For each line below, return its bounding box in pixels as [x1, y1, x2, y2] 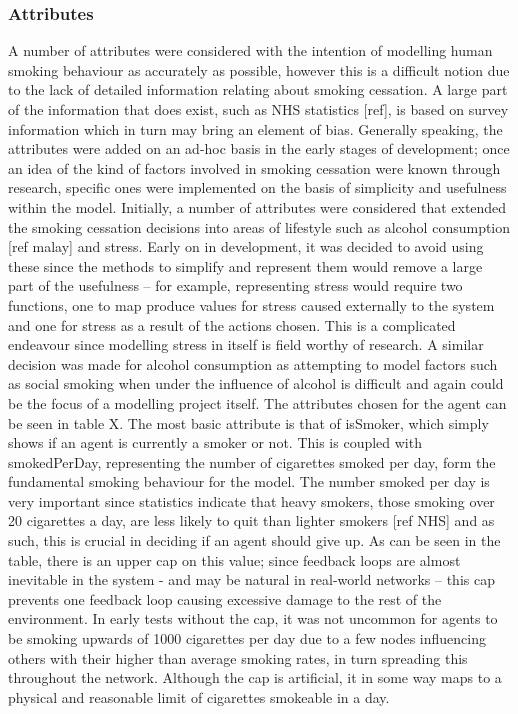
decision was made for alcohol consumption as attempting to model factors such [8, 353, 498, 374]
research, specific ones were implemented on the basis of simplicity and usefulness [8, 177, 507, 198]
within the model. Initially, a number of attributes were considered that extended [8, 196, 507, 217]
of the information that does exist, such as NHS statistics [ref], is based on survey [8, 99, 509, 119]
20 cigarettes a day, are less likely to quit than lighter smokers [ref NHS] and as [8, 510, 495, 531]
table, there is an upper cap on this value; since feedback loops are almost [8, 549, 461, 570]
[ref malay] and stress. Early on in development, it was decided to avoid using [8, 236, 484, 257]
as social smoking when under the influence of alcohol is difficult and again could [8, 373, 504, 394]
